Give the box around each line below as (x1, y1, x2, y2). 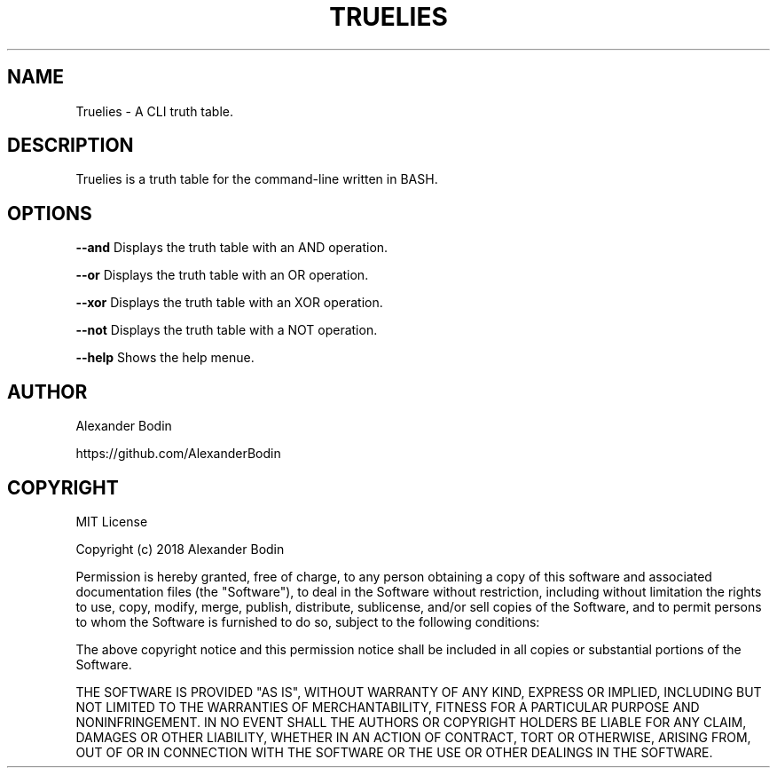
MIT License (75, 513, 148, 529)
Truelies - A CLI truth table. (75, 103, 234, 119)
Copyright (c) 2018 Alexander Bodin (75, 541, 285, 557)
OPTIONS (7, 202, 92, 225)
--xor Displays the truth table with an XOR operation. (75, 295, 383, 311)
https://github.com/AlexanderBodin (75, 446, 281, 462)
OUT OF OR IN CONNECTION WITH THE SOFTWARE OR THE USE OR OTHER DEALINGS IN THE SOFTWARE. (75, 744, 713, 760)
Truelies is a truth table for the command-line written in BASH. (75, 171, 438, 187)
